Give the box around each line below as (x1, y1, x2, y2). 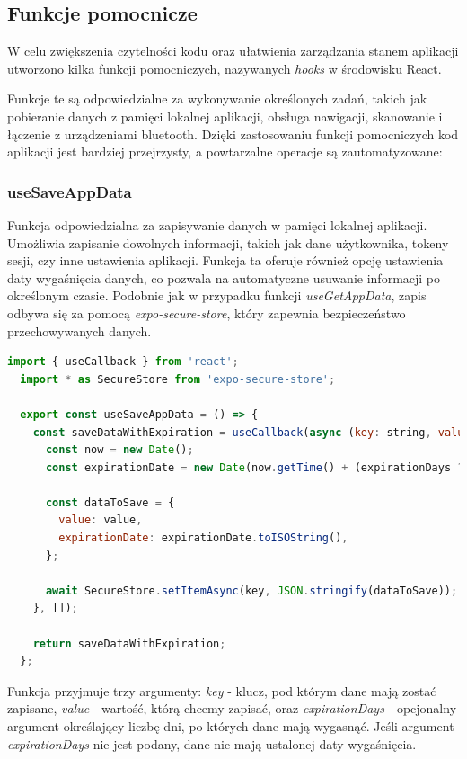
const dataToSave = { (45, 496, 175, 509)
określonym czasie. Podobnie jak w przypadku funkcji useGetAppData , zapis (7, 286, 427, 305)
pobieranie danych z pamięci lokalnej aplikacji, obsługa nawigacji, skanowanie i (7, 106, 443, 125)
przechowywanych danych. (7, 321, 152, 340)
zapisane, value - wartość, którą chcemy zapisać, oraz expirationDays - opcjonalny (7, 699, 457, 718)
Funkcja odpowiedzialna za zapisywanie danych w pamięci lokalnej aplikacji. (7, 215, 427, 234)
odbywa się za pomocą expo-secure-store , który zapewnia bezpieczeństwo (7, 303, 406, 322)
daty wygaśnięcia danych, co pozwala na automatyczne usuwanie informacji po (7, 268, 441, 287)
